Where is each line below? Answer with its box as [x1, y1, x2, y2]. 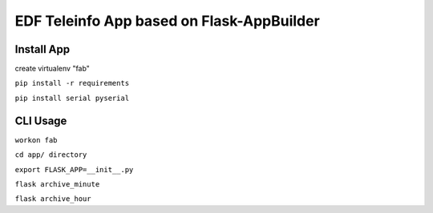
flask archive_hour [14, 195, 91, 203]
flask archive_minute [14, 179, 100, 188]
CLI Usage [14, 114, 67, 127]
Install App [14, 42, 71, 56]
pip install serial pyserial [14, 93, 130, 102]
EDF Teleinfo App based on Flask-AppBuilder [14, 12, 320, 30]
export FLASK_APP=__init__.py [14, 165, 134, 174]
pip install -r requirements [14, 78, 130, 88]
